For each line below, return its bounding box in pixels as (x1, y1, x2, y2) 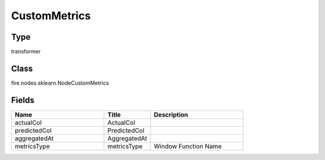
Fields (11, 95, 35, 105)
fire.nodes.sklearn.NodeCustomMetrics (11, 79, 110, 87)
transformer (11, 48, 41, 55)
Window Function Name (153, 142, 222, 150)
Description (153, 110, 188, 118)
